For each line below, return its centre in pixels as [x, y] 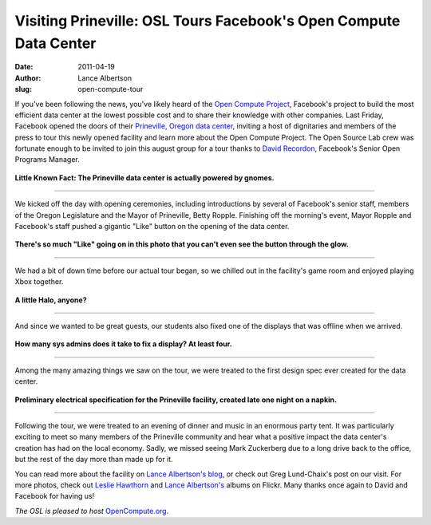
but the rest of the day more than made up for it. [94, 460]
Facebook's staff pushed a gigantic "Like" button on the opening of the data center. [152, 227]
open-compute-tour [111, 89]
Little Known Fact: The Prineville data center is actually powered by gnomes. [144, 178]
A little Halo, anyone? [51, 300]
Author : [28, 78]
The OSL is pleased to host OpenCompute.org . [92, 511]
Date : [24, 67]
